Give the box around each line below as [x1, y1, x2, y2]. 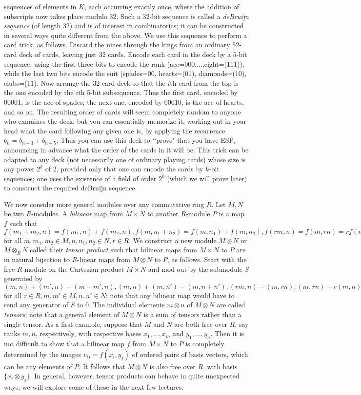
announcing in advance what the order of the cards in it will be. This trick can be [4, 144, 249, 154]
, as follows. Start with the [167, 254, 247, 264]
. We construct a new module [129, 235, 217, 245]
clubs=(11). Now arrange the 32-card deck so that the [4, 77, 165, 88]
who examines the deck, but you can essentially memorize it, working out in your [4, 116, 246, 126]
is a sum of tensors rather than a [143, 309, 241, 320]
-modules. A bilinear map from [31, 208, 123, 219]
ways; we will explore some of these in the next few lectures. [4, 381, 184, 392]
